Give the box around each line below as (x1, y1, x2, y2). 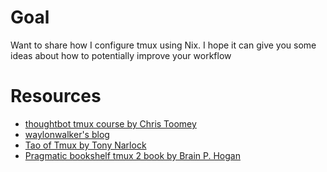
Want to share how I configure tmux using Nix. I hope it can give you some (10, 39, 317, 51)
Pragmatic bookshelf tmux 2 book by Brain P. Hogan (24, 149, 241, 161)
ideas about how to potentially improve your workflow (10, 49, 232, 61)
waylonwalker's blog (24, 128, 110, 140)
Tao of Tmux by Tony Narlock (24, 139, 147, 151)
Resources (10, 85, 102, 108)
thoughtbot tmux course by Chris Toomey (24, 117, 197, 130)
